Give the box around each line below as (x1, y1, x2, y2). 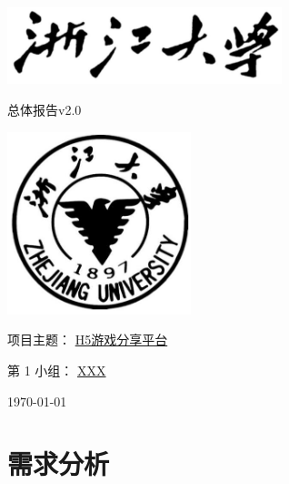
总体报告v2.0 (7, 100, 82, 119)
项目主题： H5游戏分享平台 (7, 330, 168, 349)
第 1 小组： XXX (7, 361, 106, 380)
